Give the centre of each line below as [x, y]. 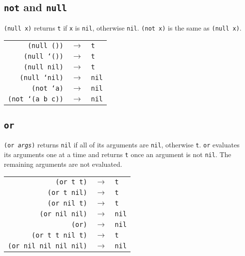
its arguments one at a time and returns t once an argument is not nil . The [118, 154]
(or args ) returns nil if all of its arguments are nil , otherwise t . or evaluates [122, 145]
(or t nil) [67, 193]
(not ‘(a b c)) [36, 99]
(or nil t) [67, 203]
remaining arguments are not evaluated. [63, 164]
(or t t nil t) [59, 235]
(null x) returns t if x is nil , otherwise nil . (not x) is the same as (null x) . [123, 27]
